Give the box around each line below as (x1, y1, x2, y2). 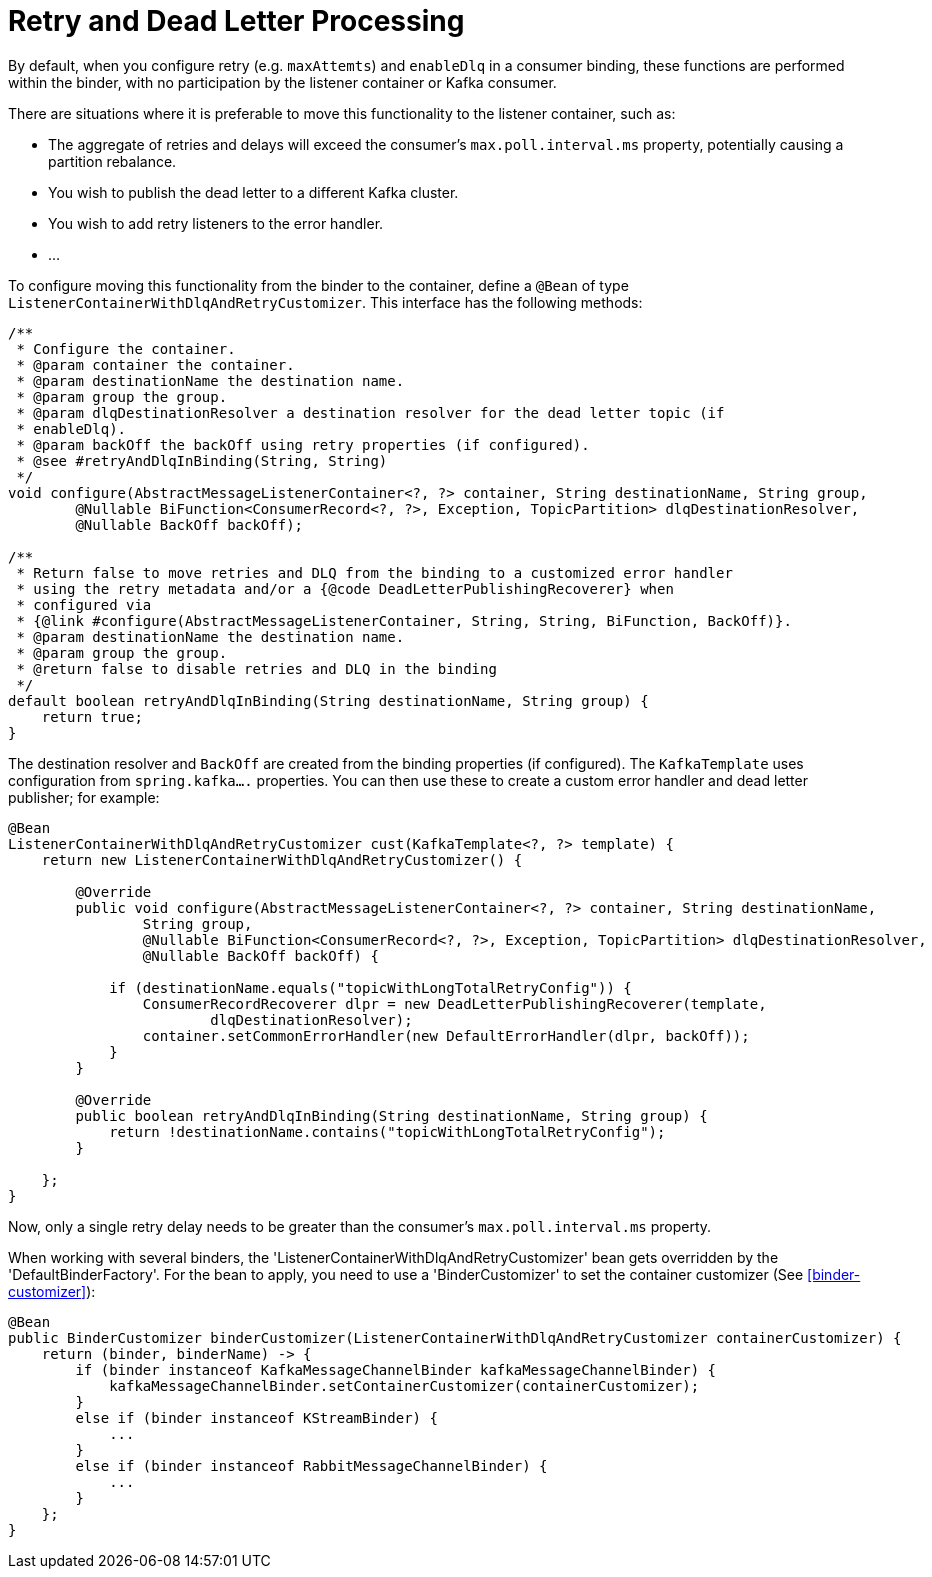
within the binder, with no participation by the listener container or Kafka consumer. (8, 73, 557, 91)
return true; (41, 708, 143, 725)
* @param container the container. (16, 356, 295, 373)
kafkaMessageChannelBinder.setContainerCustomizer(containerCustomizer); (109, 1377, 700, 1394)
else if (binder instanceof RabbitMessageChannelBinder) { (75, 1457, 548, 1474)
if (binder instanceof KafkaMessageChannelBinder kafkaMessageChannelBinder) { (75, 1361, 717, 1378)
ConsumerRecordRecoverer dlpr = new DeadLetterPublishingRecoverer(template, (142, 995, 767, 1012)
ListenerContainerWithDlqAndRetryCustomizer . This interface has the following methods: (8, 293, 643, 311)
